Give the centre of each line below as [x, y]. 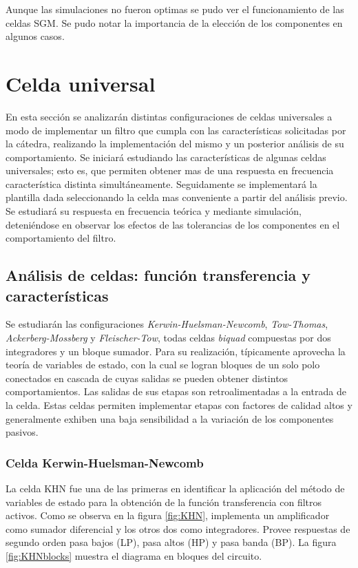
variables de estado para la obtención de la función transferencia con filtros [164, 502]
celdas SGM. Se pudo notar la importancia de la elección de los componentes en [174, 22]
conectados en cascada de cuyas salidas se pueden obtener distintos [147, 378]
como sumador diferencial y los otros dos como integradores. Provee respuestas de [178, 528]
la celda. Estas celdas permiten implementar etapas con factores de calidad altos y [179, 405]
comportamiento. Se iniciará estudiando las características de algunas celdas [166, 157]
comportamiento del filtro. [61, 238]
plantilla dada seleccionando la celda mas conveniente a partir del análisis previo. [177, 197]
